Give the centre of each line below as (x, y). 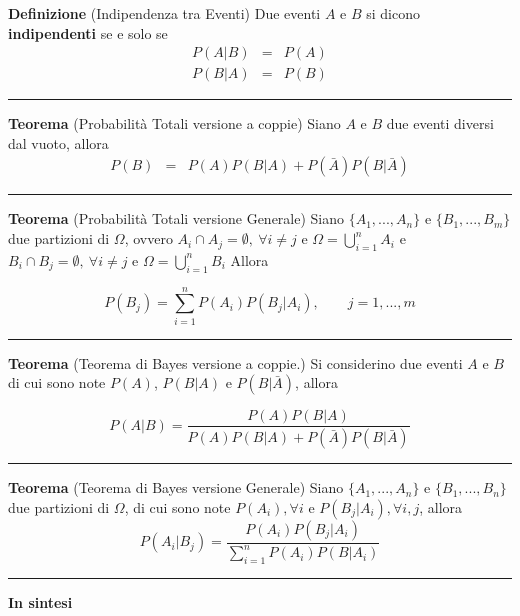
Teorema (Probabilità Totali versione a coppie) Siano (174, 123)
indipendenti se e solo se (88, 32)
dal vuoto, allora (58, 142)
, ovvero (148, 238)
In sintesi (40, 602)
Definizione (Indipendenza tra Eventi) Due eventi (164, 13)
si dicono (393, 13)
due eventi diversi (440, 123)
